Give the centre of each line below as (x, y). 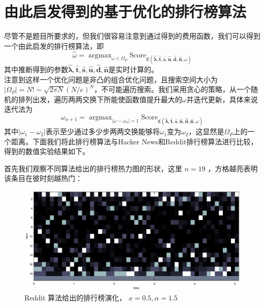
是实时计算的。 (134, 69)
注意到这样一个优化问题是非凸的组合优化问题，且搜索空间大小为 (111, 79)
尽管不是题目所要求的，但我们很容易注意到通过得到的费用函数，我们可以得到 (132, 36)
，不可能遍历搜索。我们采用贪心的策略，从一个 (172, 89)
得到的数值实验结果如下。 (47, 151)
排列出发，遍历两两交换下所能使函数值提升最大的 (100, 99)
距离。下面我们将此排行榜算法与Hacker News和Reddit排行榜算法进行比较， (134, 141)
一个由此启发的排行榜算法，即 (54, 45)
